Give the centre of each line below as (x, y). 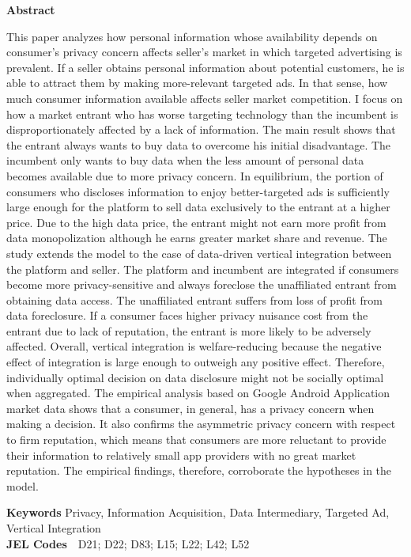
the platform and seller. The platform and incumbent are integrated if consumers (203, 269)
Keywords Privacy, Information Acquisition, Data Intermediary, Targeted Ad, (198, 512)
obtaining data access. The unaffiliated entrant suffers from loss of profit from (194, 299)
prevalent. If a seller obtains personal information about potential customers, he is (205, 67)
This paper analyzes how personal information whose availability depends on (192, 36)
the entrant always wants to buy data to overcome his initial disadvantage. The (199, 144)
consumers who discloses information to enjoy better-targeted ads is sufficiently (198, 191)
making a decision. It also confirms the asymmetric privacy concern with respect (201, 424)
